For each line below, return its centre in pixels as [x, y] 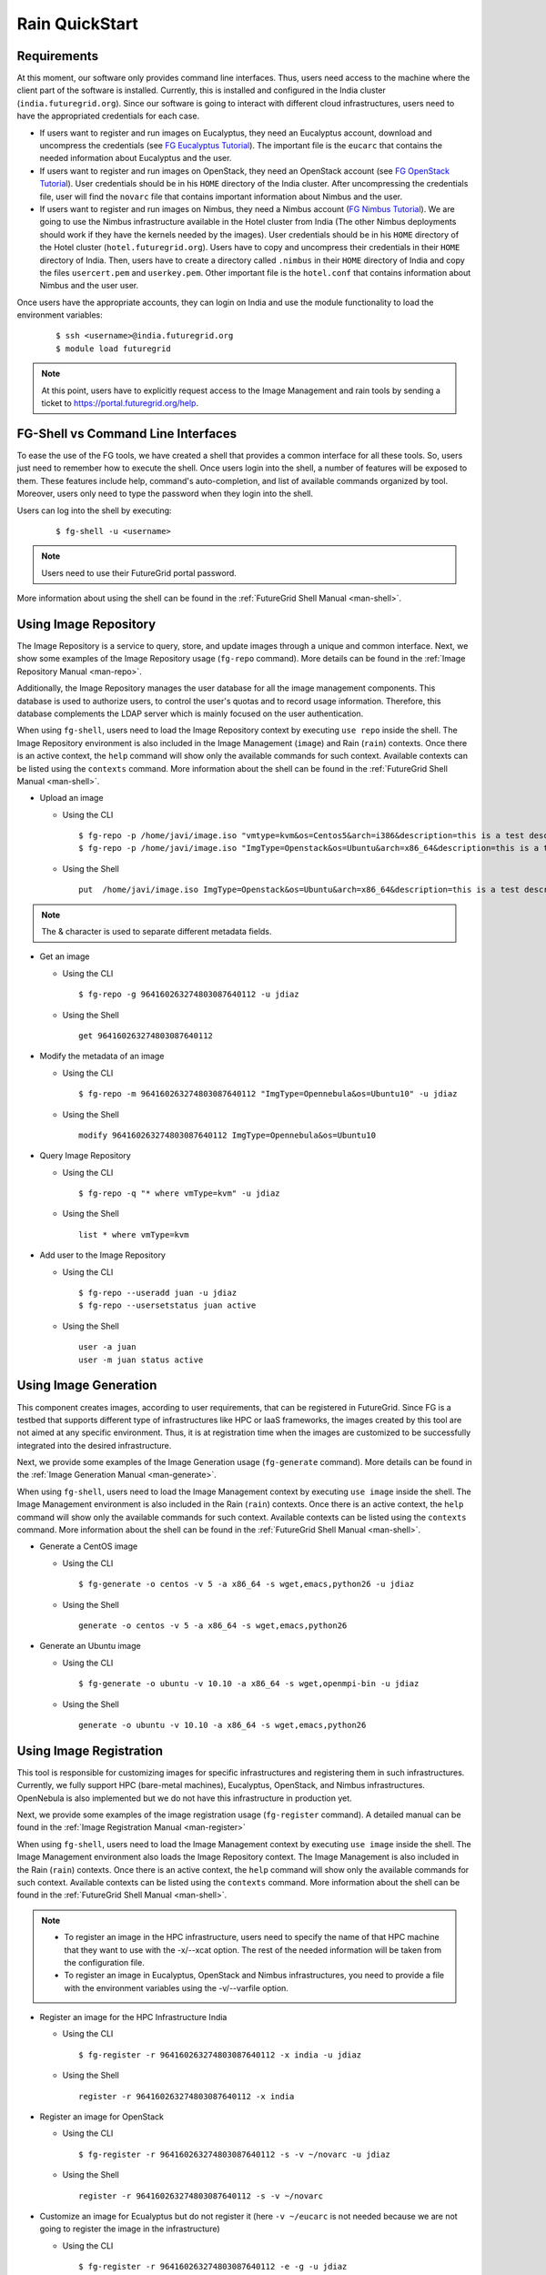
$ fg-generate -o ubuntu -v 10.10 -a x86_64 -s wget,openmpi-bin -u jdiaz [249, 1684]
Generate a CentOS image [89, 1546]
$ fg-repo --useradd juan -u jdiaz [158, 1293]
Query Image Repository [85, 1156]
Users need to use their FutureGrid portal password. [139, 572]
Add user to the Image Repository [102, 1255]
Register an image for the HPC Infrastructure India [133, 2017]
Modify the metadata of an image [102, 1057]
